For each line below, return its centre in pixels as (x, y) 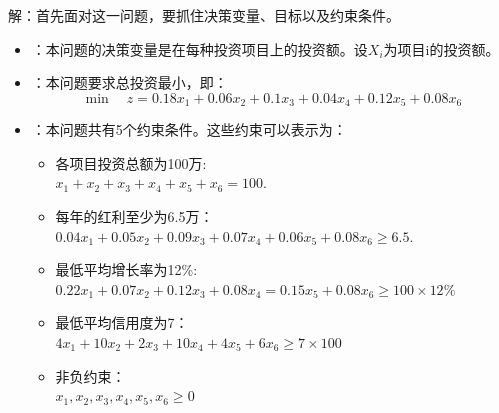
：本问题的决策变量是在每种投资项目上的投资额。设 (199, 48)
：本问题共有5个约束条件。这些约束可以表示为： (189, 129)
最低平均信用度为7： (122, 322)
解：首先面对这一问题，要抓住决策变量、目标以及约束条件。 (204, 15)
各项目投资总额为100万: (131, 162)
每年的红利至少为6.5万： (134, 216)
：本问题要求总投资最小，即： (129, 82)
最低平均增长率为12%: (126, 269)
